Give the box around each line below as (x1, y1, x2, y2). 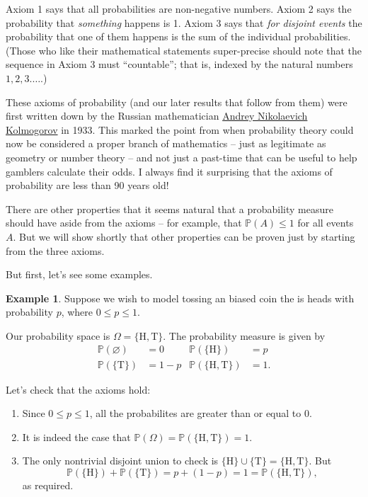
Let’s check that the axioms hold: (6, 382, 151, 396)
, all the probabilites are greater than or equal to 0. (89, 406, 312, 421)
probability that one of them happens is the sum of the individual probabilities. (6, 29, 351, 44)
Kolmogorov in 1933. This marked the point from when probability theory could (6, 122, 354, 137)
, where (61, 304, 93, 319)
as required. (22, 477, 74, 492)
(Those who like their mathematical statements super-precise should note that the (6, 42, 362, 57)
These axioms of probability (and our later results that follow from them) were (6, 94, 347, 109)
